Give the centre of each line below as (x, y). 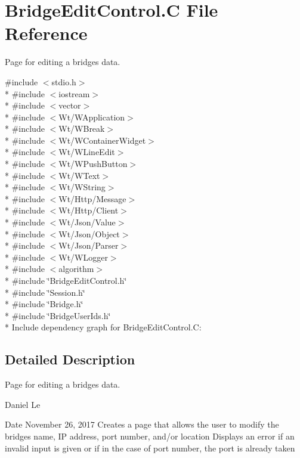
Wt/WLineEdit (87, 152)
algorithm (76, 269)
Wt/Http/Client (89, 210)
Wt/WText (79, 175)
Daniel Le (23, 404)
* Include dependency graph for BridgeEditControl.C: (103, 327)
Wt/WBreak (82, 129)
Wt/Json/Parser (89, 245)
